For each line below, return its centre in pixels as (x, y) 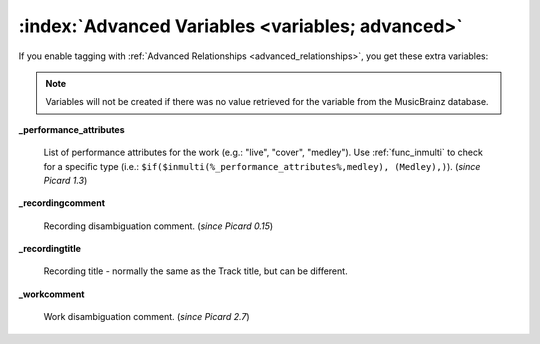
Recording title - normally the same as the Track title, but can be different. (196, 271)
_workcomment (51, 294)
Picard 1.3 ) (65, 180)
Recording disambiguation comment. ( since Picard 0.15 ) (158, 226)
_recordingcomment (61, 203)
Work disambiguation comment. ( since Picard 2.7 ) (146, 317)
